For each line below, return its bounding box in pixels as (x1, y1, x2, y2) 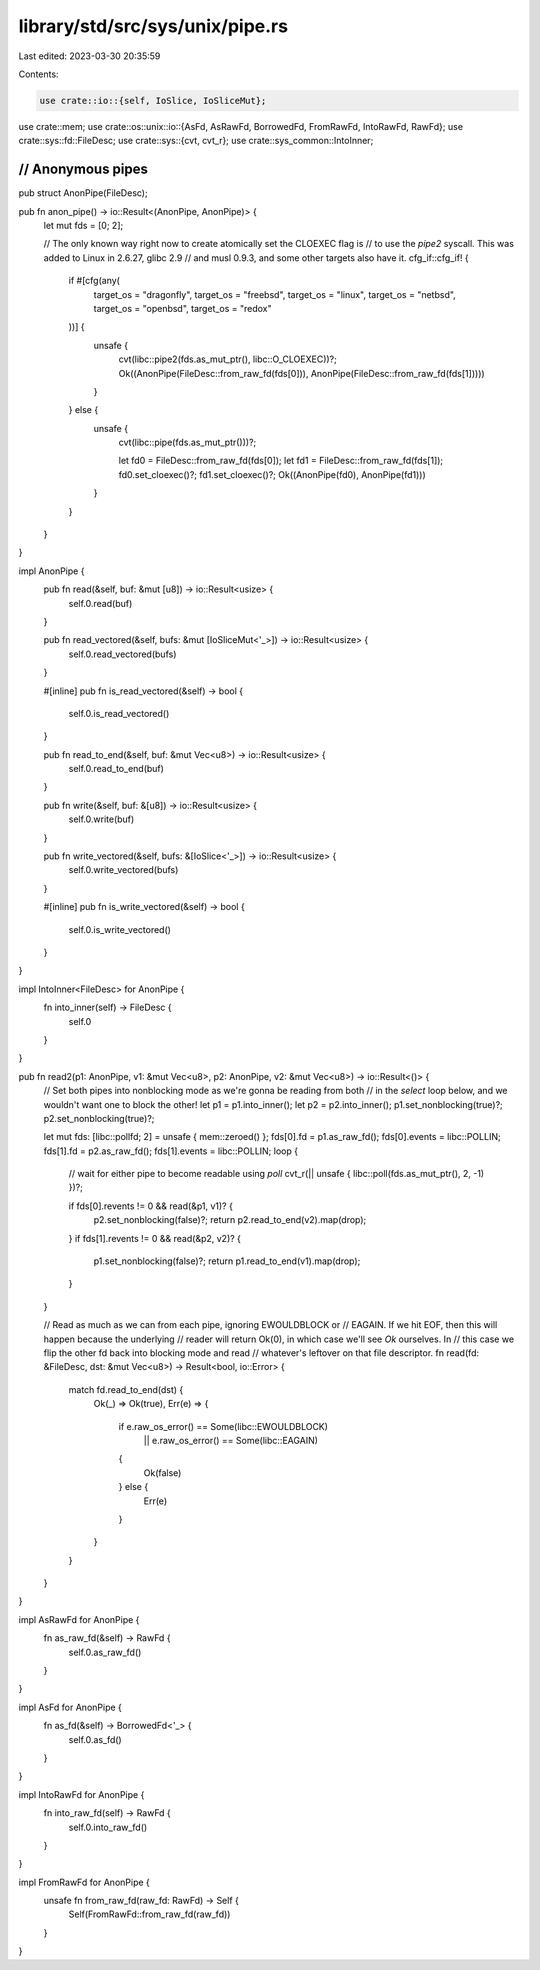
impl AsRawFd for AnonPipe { (18, 1613, 140, 1625)
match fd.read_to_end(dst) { (68, 1383, 184, 1395)
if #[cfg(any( (68, 275, 120, 287)
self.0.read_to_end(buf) (68, 763, 165, 775)
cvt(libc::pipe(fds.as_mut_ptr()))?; (118, 436, 257, 449)
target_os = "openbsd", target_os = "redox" (93, 302, 272, 314)
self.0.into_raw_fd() (68, 1821, 148, 1833)
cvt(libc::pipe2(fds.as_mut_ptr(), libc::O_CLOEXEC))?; (118, 353, 337, 365)
